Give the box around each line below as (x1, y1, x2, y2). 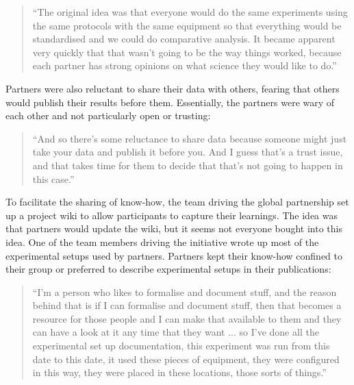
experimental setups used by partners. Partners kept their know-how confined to (5, 248, 342, 262)
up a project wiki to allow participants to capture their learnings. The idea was (5, 208, 338, 222)
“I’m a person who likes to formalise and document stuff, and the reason (32, 284, 337, 299)
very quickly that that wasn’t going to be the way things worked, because (32, 45, 342, 59)
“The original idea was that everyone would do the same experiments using (32, 5, 348, 18)
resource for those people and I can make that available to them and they (32, 311, 342, 325)
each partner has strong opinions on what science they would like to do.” (32, 58, 337, 73)
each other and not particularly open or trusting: (5, 108, 211, 123)
